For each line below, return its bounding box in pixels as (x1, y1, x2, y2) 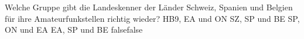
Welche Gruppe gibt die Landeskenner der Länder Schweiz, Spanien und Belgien (5, 1, 293, 13)
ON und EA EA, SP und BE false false (5, 24, 143, 36)
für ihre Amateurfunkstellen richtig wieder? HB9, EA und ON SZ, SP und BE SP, (5, 12, 300, 24)
